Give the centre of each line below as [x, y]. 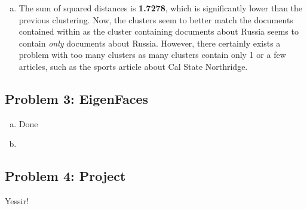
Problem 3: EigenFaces [77, 98]
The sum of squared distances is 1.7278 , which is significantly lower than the [161, 8]
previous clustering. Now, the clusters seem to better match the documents [156, 19]
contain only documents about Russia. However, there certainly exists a [150, 43]
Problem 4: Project [65, 176]
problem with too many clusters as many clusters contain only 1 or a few [152, 55]
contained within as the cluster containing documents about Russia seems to [159, 31]
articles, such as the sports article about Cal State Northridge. [133, 66]
